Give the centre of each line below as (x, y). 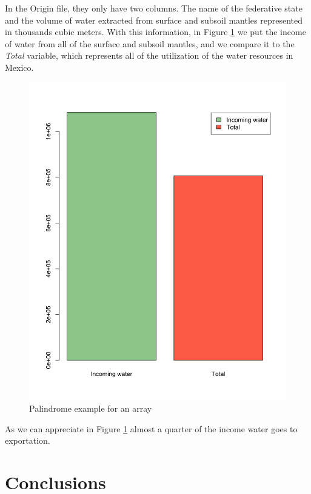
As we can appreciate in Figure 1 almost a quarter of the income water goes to (151, 428)
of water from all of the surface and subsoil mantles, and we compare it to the (150, 43)
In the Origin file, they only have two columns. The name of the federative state (154, 8)
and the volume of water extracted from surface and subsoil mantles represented (154, 20)
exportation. (28, 440)
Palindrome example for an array (91, 408)
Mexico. (19, 67)
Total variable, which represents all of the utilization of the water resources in (149, 55)
